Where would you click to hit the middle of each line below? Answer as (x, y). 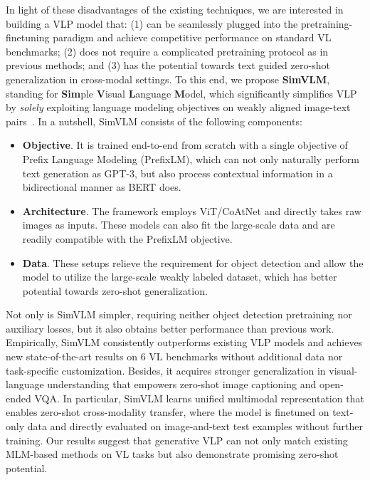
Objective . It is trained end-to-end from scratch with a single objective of (185, 145)
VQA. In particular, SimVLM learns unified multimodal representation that (199, 398)
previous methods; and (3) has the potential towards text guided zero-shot (168, 65)
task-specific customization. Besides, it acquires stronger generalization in (166, 370)
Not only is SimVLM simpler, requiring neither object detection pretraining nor (179, 314)
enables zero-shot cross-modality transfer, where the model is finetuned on (168, 412)
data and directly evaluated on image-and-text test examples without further (195, 426)
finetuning (28, 37)
